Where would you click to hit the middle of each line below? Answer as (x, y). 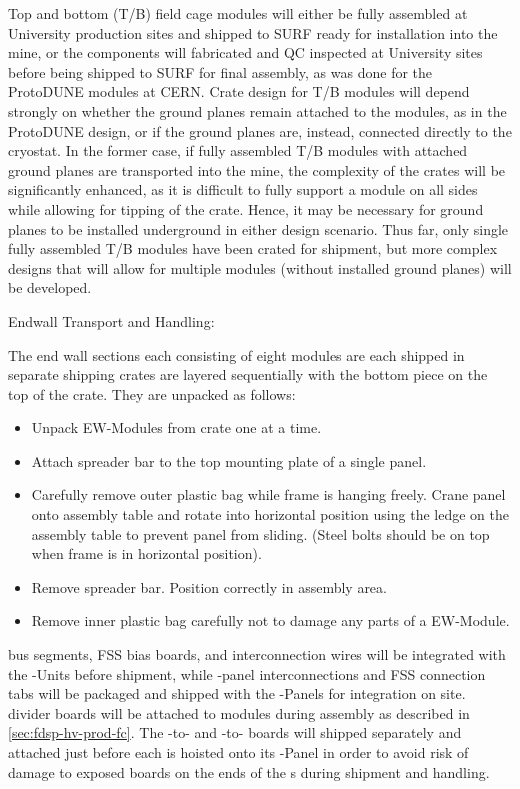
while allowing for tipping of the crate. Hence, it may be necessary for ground (246, 208)
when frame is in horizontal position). (146, 553)
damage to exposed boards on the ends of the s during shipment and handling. (249, 771)
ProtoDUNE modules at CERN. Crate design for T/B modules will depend (239, 91)
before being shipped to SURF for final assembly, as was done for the (220, 71)
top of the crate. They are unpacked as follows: (152, 393)
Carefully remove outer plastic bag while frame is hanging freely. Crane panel (268, 494)
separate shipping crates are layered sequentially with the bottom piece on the (248, 374)
